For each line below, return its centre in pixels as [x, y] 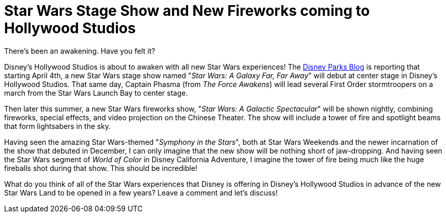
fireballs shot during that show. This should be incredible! [101, 168]
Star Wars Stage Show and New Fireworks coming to [187, 11]
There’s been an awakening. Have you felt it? [80, 51]
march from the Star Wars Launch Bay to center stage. [96, 93]
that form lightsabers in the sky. [57, 126]
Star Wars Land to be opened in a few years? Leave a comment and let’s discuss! [141, 192]
